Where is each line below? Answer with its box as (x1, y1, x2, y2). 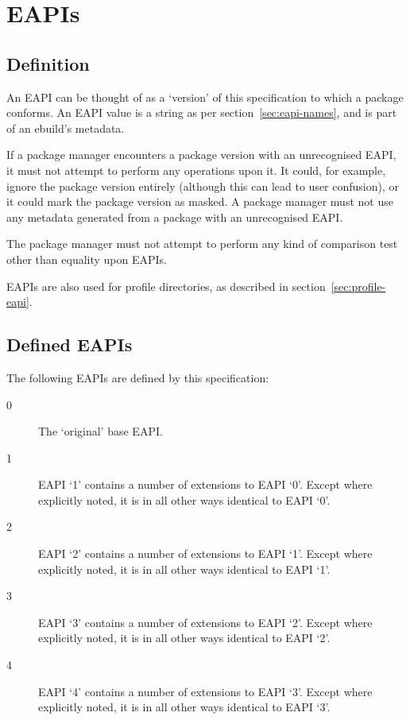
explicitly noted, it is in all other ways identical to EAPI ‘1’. (38, 560, 331, 577)
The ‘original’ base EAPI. (38, 423, 163, 439)
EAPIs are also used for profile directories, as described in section (6, 277, 326, 294)
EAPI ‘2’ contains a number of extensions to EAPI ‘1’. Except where (38, 545, 373, 562)
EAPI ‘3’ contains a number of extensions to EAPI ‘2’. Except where (38, 614, 373, 630)
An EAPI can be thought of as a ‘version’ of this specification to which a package (6, 88, 404, 105)
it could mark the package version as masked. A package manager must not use (6, 193, 393, 210)
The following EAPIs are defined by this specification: (6, 369, 269, 385)
